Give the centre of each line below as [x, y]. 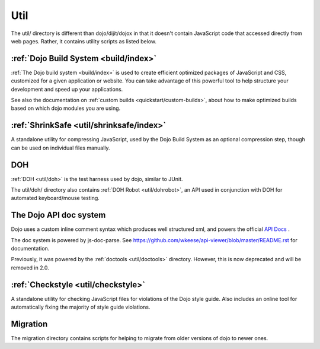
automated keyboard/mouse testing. [55, 198]
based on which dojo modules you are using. [66, 108]
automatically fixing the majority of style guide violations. [81, 307]
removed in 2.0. [30, 268]
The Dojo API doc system [58, 215]
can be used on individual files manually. [60, 148]
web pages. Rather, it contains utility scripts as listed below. [84, 41]
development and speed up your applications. [67, 89]
